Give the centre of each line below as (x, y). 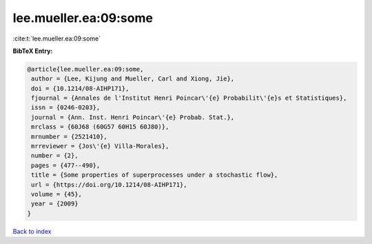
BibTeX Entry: (33, 51)
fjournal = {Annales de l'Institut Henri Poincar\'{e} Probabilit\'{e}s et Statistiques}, (189, 98)
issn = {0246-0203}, (66, 108)
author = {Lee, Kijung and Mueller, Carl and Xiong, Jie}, (133, 79)
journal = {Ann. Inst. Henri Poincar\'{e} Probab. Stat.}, (133, 117)
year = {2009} (55, 204)
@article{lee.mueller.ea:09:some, (85, 69)
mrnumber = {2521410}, (70, 136)
